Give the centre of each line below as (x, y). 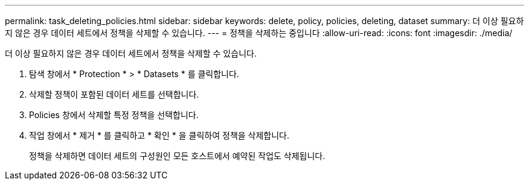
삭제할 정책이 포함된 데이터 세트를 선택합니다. (114, 94)
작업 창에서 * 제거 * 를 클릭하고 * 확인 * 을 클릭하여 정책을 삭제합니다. (159, 135)
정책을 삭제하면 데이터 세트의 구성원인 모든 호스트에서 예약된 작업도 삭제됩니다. (177, 156)
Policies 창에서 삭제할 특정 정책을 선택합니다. (114, 115)
